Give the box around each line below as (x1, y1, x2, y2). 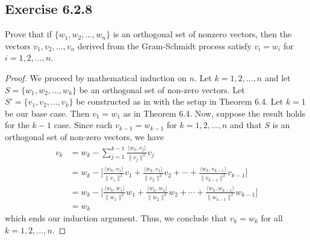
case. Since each (54, 118, 113, 131)
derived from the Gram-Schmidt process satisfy (78, 39, 252, 52)
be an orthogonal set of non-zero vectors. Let (79, 83, 245, 96)
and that (229, 118, 262, 131)
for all (261, 211, 283, 224)
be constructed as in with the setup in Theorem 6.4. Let (76, 95, 284, 108)
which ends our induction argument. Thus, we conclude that (5, 211, 227, 224)
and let (264, 71, 291, 84)
